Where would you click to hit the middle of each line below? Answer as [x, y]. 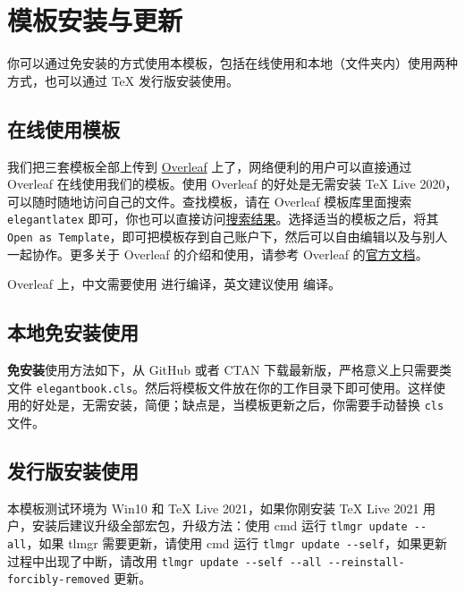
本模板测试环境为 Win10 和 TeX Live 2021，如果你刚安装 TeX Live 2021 [213, 508]
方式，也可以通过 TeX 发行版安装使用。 [123, 80]
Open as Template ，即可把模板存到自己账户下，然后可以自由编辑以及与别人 [228, 236]
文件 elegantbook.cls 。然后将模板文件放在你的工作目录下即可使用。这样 [220, 387]
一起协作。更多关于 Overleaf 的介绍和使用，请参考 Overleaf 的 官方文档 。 [218, 254]
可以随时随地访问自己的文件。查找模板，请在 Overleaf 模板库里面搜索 [210, 201]
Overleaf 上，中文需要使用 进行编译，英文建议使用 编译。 [174, 284]
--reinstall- [366, 562]
